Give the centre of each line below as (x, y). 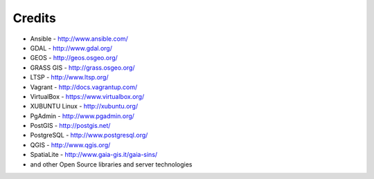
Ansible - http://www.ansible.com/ (79, 39)
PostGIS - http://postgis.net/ (70, 126)
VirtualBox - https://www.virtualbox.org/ (87, 96)
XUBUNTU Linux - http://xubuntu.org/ (84, 106)
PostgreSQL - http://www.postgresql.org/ (89, 135)
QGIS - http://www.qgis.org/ (70, 144)
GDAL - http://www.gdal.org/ (71, 48)
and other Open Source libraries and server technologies (111, 164)
